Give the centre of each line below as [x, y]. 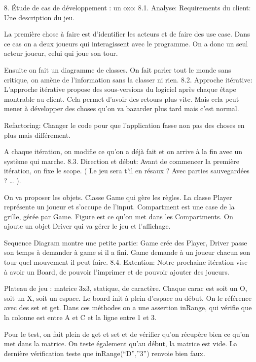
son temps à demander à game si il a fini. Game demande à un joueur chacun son [127, 252]
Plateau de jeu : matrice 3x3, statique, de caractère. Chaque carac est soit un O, [126, 288]
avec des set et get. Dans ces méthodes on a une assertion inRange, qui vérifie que [128, 307]
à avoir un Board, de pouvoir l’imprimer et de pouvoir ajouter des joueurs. [117, 271]
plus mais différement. [37, 135]
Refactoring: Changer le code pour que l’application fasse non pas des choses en [124, 125]
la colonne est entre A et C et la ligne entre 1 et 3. [80, 317]
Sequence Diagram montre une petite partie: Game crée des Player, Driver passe [126, 242]
